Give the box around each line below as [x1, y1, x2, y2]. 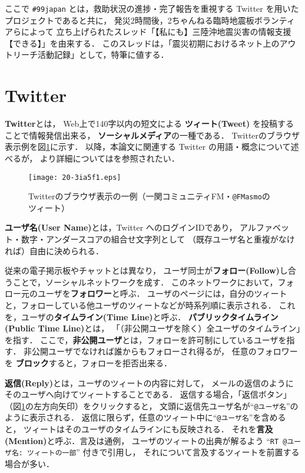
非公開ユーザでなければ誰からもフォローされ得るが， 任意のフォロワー [24, 345, 298, 357]
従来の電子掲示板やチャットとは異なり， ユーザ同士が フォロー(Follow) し [5, 264, 288, 277]
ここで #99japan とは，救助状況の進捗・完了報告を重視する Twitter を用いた [5, 2, 299, 14]
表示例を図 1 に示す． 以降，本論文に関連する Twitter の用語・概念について [5, 140, 291, 153]
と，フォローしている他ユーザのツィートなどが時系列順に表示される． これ [5, 299, 296, 311]
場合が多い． [5, 457, 54, 469]
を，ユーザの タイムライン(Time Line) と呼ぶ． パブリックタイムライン [5, 310, 279, 323]
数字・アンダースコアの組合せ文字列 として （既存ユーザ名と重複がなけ [21, 233, 295, 245]
